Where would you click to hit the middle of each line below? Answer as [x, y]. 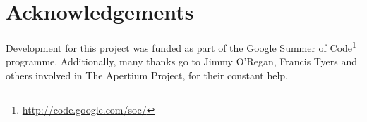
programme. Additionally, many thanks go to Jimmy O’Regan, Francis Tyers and [181, 61]
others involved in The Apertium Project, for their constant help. [147, 75]
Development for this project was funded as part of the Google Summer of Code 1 [181, 47]
